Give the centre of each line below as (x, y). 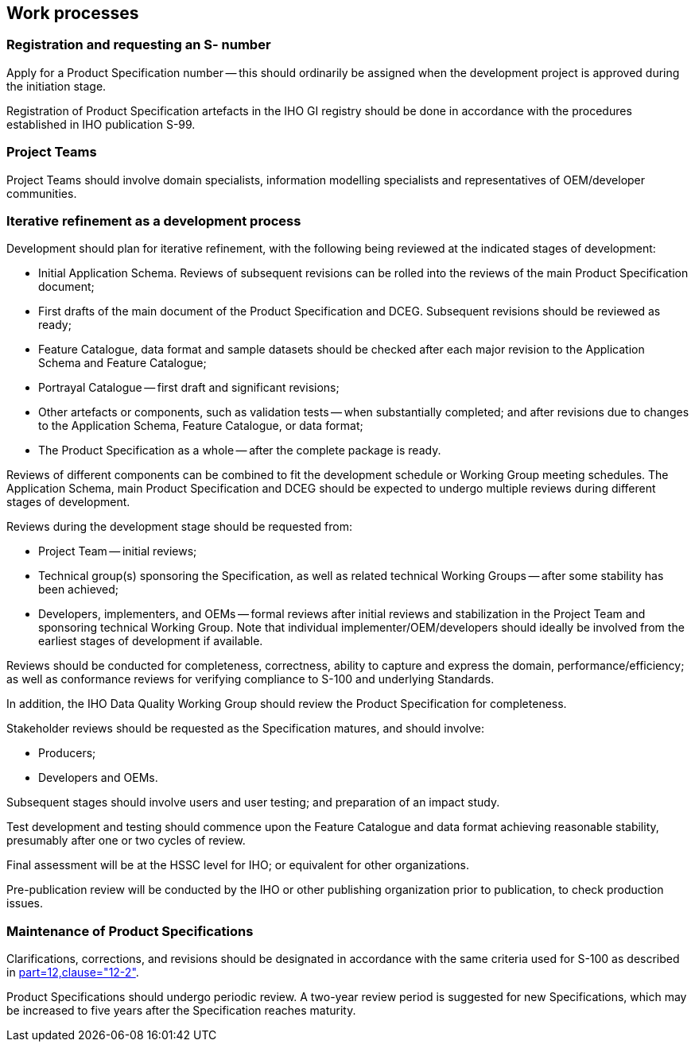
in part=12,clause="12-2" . (73, 973)
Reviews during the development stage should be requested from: (179, 527)
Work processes (73, 13)
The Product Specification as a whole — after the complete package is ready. (240, 451)
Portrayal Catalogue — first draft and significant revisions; (189, 388)
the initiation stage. (56, 86)
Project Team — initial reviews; (118, 551)
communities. (42, 193)
